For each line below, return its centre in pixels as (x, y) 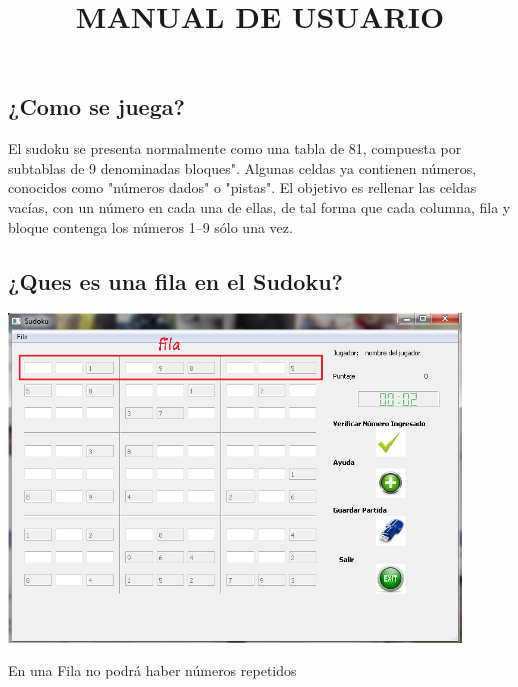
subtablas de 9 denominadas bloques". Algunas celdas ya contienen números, (242, 167)
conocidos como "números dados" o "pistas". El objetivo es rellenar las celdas (242, 187)
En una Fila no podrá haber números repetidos (152, 670)
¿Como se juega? (96, 106)
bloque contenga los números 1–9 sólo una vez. (150, 226)
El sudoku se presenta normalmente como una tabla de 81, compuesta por (235, 148)
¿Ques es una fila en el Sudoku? (176, 280)
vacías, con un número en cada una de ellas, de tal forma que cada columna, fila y (259, 206)
